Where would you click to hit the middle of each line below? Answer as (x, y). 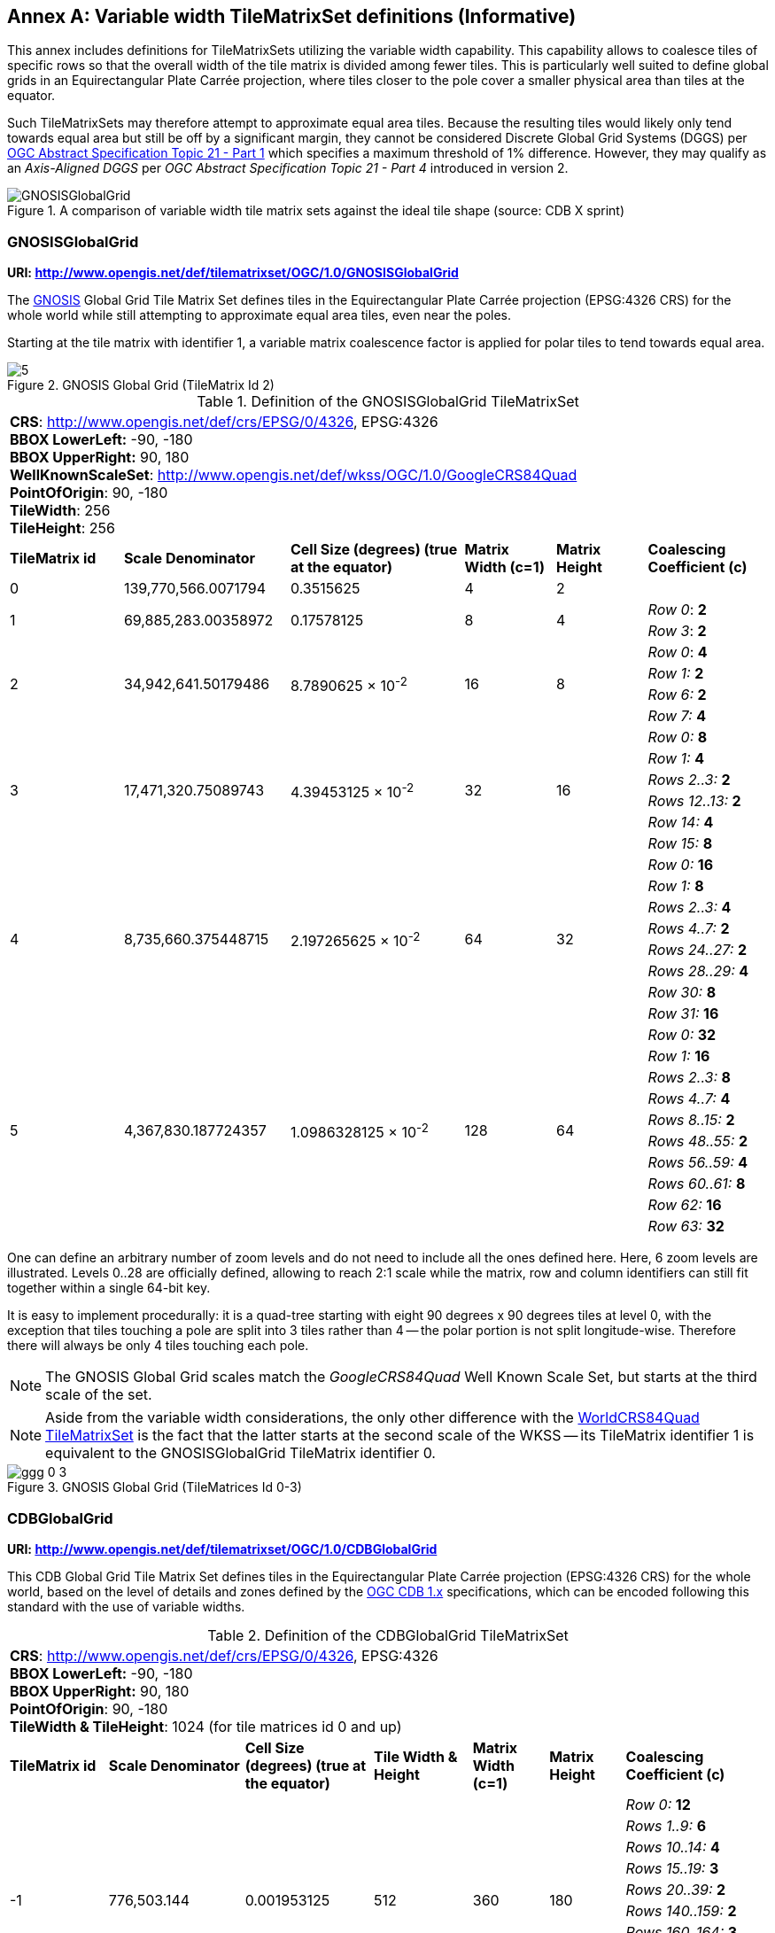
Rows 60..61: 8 (697, 1184)
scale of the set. (99, 1395)
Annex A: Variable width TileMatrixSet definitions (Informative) (292, 16)
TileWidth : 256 (60, 511)
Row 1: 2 (676, 674)
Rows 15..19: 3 (672, 1868)
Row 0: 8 (678, 737)
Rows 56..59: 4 (698, 1163)
